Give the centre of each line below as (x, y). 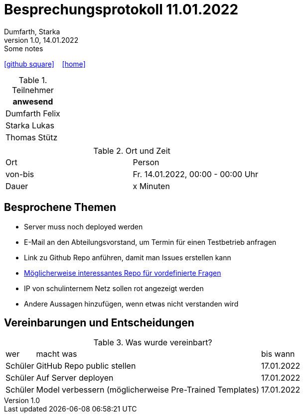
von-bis (20, 174)
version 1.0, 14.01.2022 (41, 40)
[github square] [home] (45, 64)
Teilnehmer (33, 90)
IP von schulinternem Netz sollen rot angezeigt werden (114, 288)
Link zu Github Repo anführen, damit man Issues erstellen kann (128, 257)
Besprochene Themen (60, 208)
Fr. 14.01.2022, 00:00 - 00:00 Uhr (196, 174)
